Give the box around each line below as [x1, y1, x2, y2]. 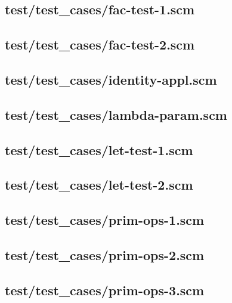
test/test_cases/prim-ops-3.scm [5, 280, 205, 299]
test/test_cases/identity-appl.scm [5, 70, 217, 88]
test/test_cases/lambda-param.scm [5, 105, 227, 123]
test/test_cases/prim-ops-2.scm [5, 245, 205, 264]
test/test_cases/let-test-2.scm [5, 175, 193, 194]
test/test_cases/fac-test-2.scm [5, 35, 195, 54]
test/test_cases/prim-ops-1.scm [5, 211, 205, 229]
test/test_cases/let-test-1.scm [5, 140, 193, 159]
